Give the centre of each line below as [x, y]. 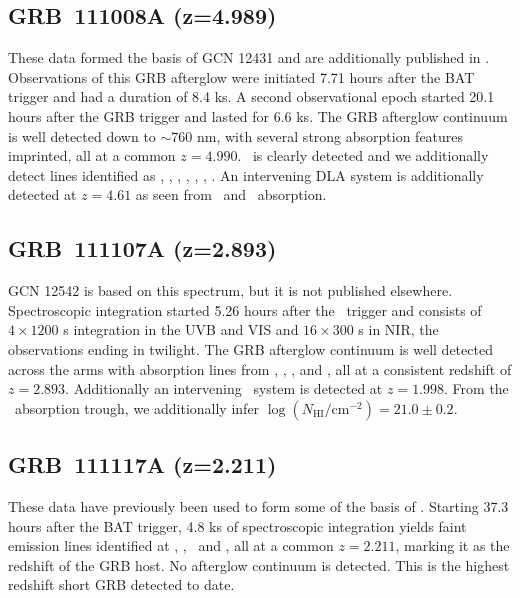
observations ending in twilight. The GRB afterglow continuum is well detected [250, 348]
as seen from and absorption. [231, 194]
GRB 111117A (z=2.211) [142, 464]
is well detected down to [82, 135]
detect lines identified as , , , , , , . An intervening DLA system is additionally [246, 174]
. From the [476, 388]
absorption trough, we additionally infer [137, 407]
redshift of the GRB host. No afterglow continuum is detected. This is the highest [259, 564]
